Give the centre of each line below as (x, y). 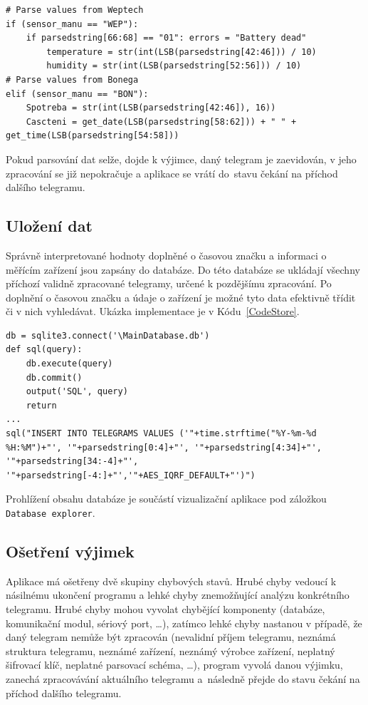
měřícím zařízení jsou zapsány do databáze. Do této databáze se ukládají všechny (183, 269)
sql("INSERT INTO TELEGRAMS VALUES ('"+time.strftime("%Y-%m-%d (161, 434)
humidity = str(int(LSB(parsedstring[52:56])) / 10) (174, 66)
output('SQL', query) (77, 392)
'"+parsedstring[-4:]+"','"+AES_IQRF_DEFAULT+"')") (131, 475)
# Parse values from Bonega (72, 79)
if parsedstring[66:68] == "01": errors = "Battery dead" (166, 38)
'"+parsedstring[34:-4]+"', (72, 462)
